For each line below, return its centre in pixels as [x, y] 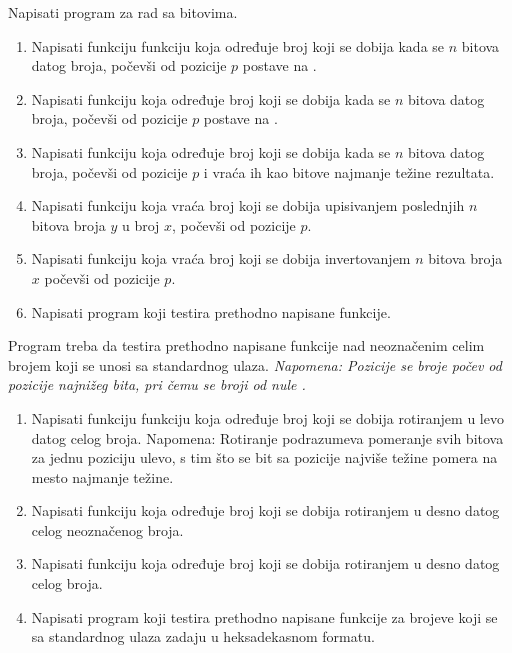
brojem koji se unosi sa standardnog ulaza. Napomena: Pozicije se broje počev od [255, 364]
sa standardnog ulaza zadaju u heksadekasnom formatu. [203, 636]
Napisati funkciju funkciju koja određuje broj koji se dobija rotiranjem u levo [267, 417]
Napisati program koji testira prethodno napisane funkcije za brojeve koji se [264, 616]
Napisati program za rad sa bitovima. [123, 12]
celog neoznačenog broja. [107, 529]
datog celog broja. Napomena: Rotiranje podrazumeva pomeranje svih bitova [267, 437]
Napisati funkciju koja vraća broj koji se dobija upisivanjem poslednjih [248, 205]
